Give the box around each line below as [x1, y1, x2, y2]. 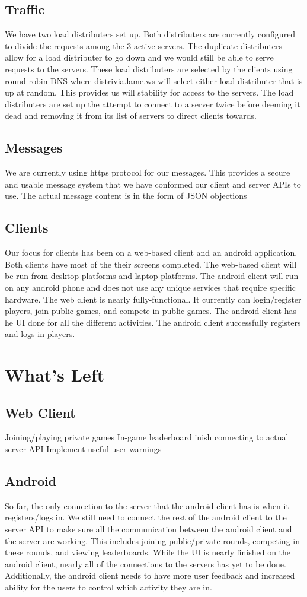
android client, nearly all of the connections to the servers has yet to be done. [5, 557, 286, 570]
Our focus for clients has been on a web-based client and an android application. [5, 246, 298, 259]
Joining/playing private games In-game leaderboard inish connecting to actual [5, 431, 289, 443]
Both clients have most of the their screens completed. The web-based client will [5, 258, 297, 270]
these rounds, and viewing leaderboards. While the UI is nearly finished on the [5, 546, 291, 558]
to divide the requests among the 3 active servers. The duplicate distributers [5, 39, 283, 52]
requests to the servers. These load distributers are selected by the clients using [5, 62, 293, 75]
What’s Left [5, 363, 105, 387]
